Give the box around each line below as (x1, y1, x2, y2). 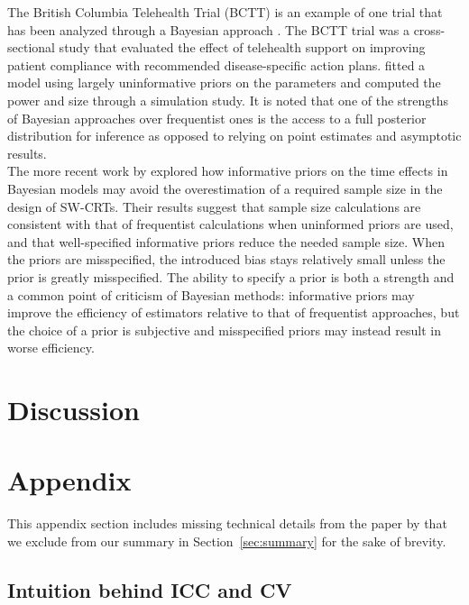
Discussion (7, 391, 140, 428)
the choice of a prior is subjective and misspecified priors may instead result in (7, 320, 441, 339)
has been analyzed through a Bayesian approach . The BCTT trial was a (7, 20, 409, 39)
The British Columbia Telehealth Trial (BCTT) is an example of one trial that (7, 3, 443, 21)
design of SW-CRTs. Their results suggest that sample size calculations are (7, 197, 421, 215)
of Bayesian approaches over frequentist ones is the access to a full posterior (7, 108, 427, 127)
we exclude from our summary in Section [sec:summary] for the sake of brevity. (7, 531, 446, 550)
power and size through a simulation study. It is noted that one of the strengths (7, 90, 449, 109)
